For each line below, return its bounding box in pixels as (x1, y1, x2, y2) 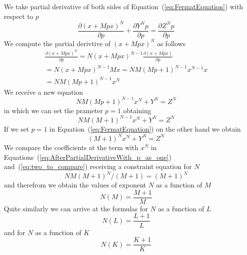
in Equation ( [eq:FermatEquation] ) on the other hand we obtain (49, 123, 241, 134)
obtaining (123, 105, 151, 115)
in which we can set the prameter (4, 105, 103, 115)
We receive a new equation (4, 86, 83, 97)
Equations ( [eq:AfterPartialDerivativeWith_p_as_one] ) (4, 152, 172, 162)
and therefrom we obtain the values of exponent (4, 180, 146, 190)
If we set (4, 123, 29, 134)
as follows (157, 38, 186, 48)
